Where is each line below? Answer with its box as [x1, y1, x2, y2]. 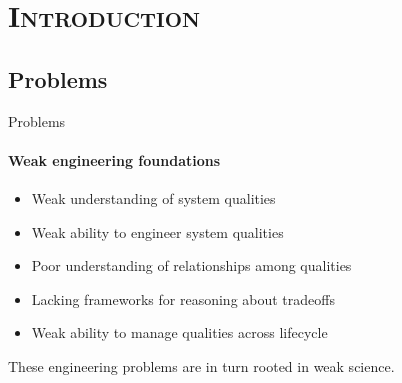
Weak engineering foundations [8, 149, 221, 170]
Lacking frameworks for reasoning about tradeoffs [31, 288, 335, 309]
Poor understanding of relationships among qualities [31, 255, 352, 276]
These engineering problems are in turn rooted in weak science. [8, 355, 395, 376]
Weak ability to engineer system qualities [31, 221, 284, 242]
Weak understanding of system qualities [31, 187, 276, 208]
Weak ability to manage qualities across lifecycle [31, 322, 328, 343]
